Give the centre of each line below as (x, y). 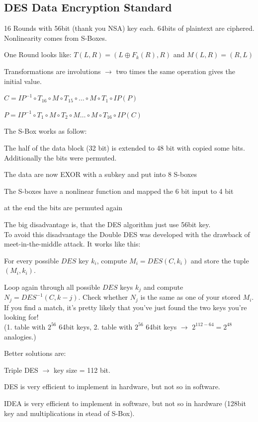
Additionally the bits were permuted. (60, 157)
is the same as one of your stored (190, 297)
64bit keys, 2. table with (96, 326)
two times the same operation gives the (175, 71)
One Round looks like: (38, 54)
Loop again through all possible (52, 287)
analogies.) (20, 336)
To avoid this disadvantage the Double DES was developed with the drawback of (127, 234)
